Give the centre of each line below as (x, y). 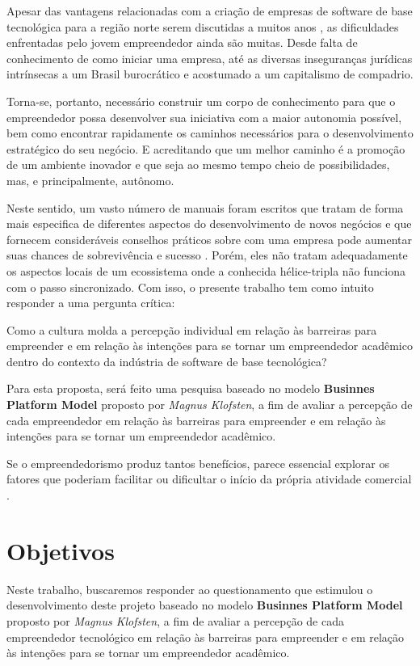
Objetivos (61, 550)
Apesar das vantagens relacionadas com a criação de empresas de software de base (210, 11)
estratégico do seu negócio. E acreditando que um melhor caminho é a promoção (206, 148)
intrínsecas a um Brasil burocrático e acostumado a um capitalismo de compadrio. (210, 74)
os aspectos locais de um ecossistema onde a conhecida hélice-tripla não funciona (206, 270)
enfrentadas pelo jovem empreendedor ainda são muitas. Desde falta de (182, 42)
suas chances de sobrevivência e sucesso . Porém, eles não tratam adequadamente (207, 255)
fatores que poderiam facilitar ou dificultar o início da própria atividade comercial (209, 479)
